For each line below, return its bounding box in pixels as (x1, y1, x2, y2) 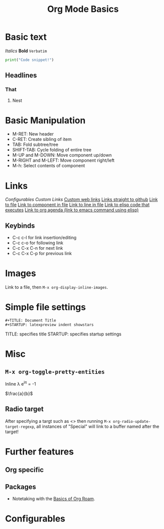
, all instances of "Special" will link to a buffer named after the (34, 423, 160, 429)
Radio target (5, 405, 44, 413)
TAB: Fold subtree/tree (12, 141, 58, 147)
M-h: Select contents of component (12, 163, 85, 169)
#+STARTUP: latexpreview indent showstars (5, 323, 94, 328)
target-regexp (5, 424, 35, 429)
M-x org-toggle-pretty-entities (5, 368, 105, 375)
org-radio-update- (113, 419, 151, 424)
